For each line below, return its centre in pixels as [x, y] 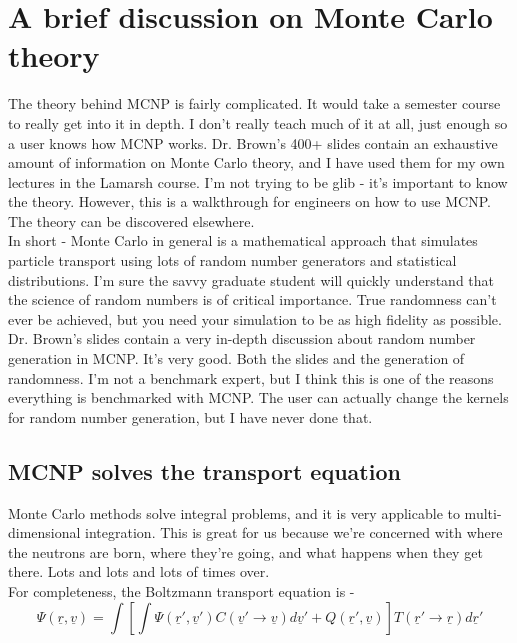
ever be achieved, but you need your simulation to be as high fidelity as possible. [255, 318]
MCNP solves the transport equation [204, 470]
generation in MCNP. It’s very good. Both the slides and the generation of [236, 358]
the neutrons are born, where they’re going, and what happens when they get [245, 551]
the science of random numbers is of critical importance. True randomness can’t [252, 299]
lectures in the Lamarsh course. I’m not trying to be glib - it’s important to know [258, 181]
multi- [483, 512]
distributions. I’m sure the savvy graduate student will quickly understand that [251, 279]
